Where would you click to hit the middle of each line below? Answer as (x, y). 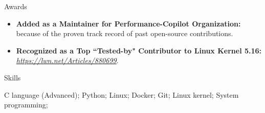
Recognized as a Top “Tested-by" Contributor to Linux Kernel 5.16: (139, 50)
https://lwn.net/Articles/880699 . (67, 60)
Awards (16, 6)
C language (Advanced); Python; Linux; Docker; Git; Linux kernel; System (122, 94)
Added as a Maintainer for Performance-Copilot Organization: (128, 23)
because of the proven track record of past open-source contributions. (125, 33)
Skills (13, 77)
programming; (26, 105)
